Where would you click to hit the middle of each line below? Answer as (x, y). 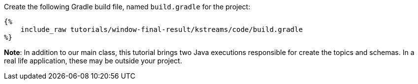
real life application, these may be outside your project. (93, 61)
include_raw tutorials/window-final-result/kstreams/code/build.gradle (161, 29)
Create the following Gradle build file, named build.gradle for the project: (127, 7)
